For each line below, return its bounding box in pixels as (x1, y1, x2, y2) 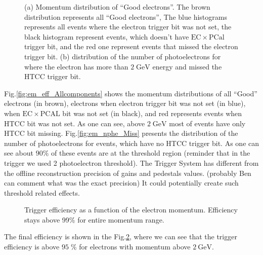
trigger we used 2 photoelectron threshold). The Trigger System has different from (4, 157, 259, 168)
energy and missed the (152, 61, 222, 71)
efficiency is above (4, 241, 60, 252)
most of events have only (169, 118, 246, 128)
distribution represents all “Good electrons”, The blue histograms (24, 11, 227, 22)
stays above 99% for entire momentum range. (24, 214, 164, 225)
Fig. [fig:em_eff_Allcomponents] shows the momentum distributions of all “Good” (4, 88, 257, 98)
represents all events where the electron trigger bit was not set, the (24, 21, 232, 32)
